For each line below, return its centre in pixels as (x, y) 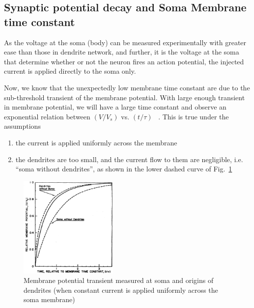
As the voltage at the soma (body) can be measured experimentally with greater (125, 42)
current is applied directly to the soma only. (70, 71)
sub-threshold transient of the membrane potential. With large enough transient (125, 97)
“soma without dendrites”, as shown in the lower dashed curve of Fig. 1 (124, 169)
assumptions (22, 126)
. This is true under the (194, 116)
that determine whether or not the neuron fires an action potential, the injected (124, 61)
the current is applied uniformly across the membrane (96, 142)
